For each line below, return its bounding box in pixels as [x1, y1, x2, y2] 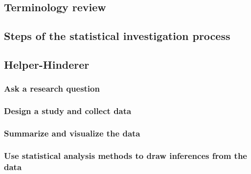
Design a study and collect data [4, 105, 132, 117]
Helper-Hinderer [4, 57, 90, 72]
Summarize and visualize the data [4, 127, 140, 139]
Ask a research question [4, 82, 100, 95]
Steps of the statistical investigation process [4, 28, 230, 43]
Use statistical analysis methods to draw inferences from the [4, 149, 247, 161]
